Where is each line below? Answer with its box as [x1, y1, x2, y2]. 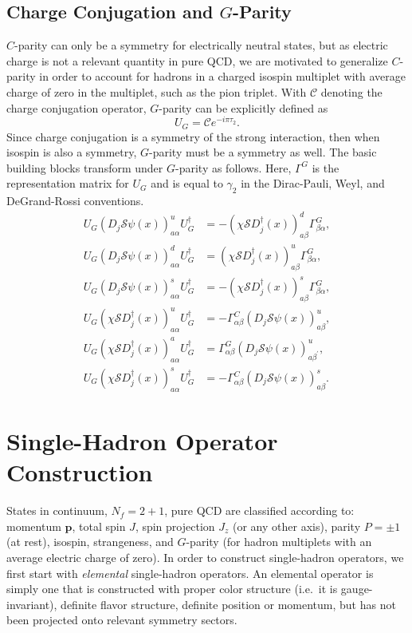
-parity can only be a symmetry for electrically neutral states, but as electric [14, 37, 388, 53]
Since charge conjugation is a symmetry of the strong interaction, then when [6, 128, 380, 144]
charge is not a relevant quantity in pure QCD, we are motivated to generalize [6, 52, 388, 69]
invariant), [6, 595, 57, 612]
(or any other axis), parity [233, 517, 361, 534]
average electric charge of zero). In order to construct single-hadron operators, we [6, 548, 404, 565]
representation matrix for [6, 175, 129, 192]
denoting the [320, 83, 383, 100]
